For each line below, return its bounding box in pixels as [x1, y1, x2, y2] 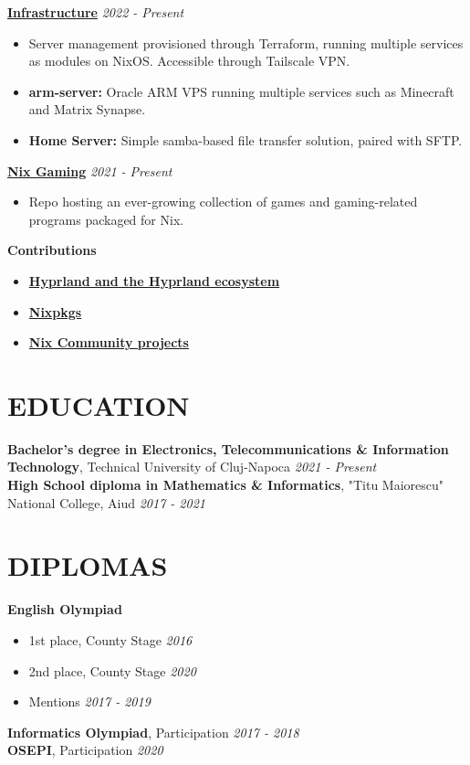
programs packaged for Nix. [28, 209, 184, 228]
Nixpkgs [28, 302, 82, 321]
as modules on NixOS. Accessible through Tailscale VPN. [28, 51, 350, 70]
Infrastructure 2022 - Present [7, 3, 184, 21]
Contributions [7, 240, 97, 260]
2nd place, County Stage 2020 [28, 661, 196, 680]
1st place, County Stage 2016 [28, 630, 193, 649]
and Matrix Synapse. [28, 100, 146, 119]
